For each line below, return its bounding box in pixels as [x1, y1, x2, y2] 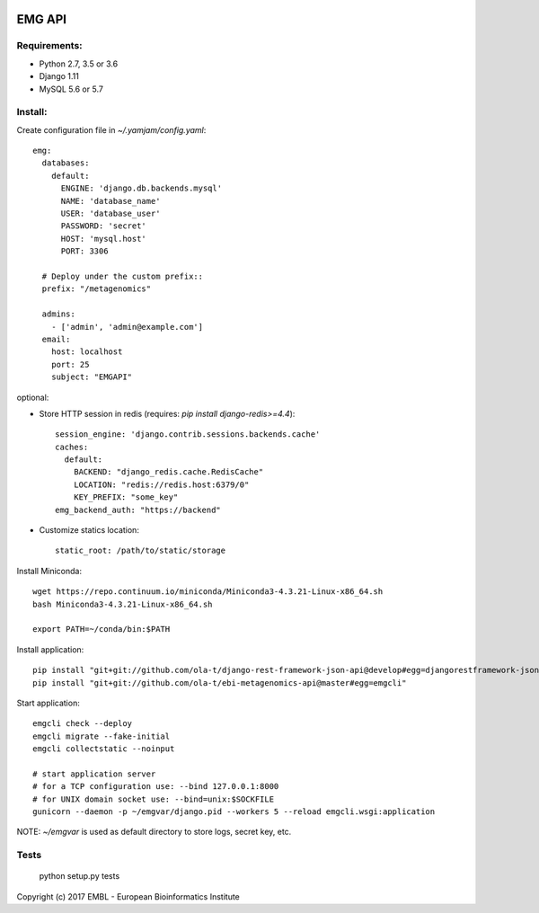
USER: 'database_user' [60, 208, 161, 219]
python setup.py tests [39, 871, 120, 882]
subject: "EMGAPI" [50, 372, 133, 382]
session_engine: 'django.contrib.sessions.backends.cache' [55, 430, 321, 439]
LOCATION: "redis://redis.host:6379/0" [73, 479, 250, 490]
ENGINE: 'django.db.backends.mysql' [60, 183, 223, 193]
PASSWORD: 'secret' [60, 221, 147, 231]
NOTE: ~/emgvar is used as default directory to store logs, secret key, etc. [16, 827, 292, 838]
